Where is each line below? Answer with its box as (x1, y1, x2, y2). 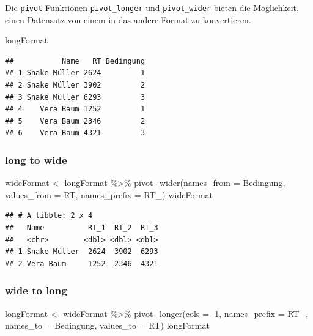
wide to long (5, 283, 67, 298)
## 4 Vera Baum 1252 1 (5, 105, 145, 114)
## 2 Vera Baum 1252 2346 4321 (5, 259, 158, 268)
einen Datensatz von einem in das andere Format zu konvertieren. (5, 13, 251, 26)
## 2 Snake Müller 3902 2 (5, 81, 145, 90)
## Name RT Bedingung (5, 56, 145, 65)
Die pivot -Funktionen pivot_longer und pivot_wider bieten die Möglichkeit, (5, 1, 299, 13)
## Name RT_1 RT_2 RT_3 (5, 223, 158, 232)
